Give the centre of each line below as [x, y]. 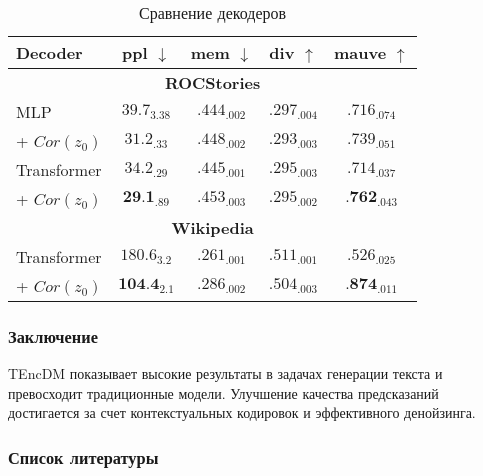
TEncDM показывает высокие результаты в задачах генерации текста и [225, 373]
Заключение [53, 335]
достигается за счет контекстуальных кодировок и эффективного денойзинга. [242, 412]
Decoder [49, 52]
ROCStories [212, 82]
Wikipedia [212, 227]
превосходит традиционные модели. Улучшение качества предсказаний [223, 392]
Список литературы [83, 456]
